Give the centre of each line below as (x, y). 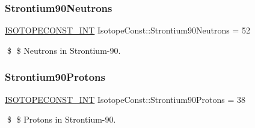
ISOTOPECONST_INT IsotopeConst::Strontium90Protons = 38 (125, 99)
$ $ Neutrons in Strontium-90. (64, 50)
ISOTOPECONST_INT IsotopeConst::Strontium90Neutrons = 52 (127, 30)
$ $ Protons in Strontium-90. (61, 119)
